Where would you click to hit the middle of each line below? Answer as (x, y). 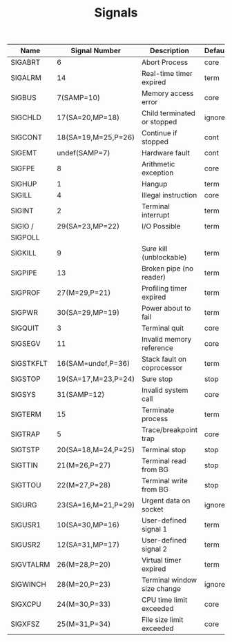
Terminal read (164, 461)
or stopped (159, 122)
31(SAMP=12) (80, 395)
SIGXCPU (26, 604)
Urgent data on (166, 500)
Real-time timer (167, 74)
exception (157, 173)
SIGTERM (26, 414)
